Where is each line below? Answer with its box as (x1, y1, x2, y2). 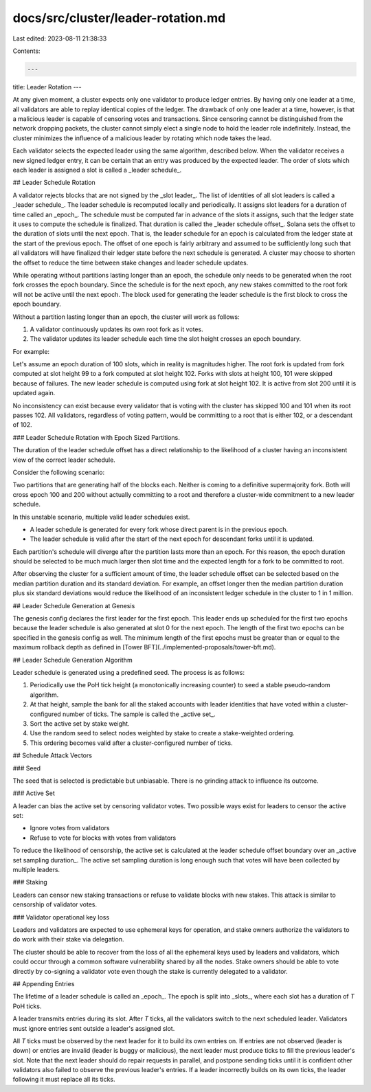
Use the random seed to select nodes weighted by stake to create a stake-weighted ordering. (30, 729, 295, 737)
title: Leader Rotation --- (12, 82, 82, 91)
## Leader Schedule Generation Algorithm (12, 656, 133, 664)
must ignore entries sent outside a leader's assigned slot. (12, 1024, 175, 1032)
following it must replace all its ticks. (12, 1076, 116, 1084)
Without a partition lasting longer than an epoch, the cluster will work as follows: (12, 313, 240, 321)
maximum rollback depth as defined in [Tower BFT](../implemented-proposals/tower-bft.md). (12, 643, 276, 651)
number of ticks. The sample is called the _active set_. (62, 710, 216, 718)
